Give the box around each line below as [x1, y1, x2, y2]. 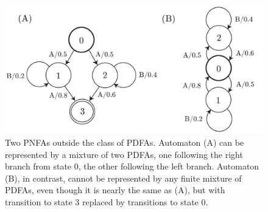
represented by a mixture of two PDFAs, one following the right [5, 148, 243, 160]
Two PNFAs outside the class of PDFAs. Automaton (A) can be [5, 136, 244, 148]
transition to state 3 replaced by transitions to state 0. [5, 195, 208, 208]
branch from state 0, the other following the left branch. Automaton [5, 160, 259, 173]
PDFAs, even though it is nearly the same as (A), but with [5, 183, 225, 196]
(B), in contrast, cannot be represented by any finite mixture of [5, 171, 242, 184]
